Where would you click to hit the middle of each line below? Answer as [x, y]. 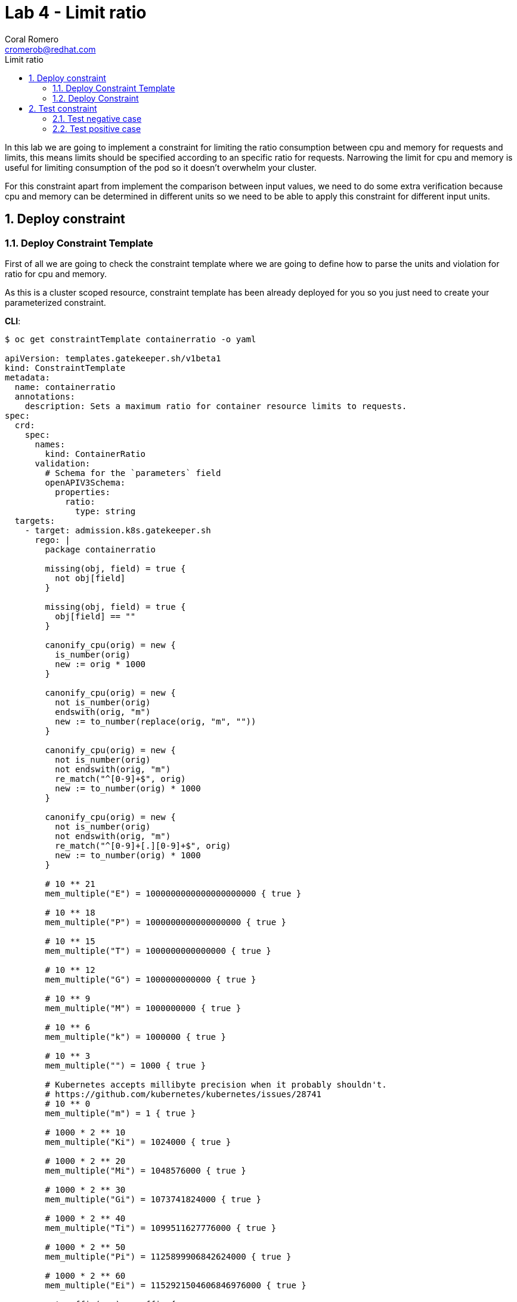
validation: [63, 463]
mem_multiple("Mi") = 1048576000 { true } [145, 1170]
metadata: [27, 377]
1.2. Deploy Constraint [96, 98]
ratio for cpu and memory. [56, 274]
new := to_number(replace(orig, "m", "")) [156, 721]
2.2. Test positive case [97, 128]
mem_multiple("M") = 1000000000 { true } [143, 1008]
